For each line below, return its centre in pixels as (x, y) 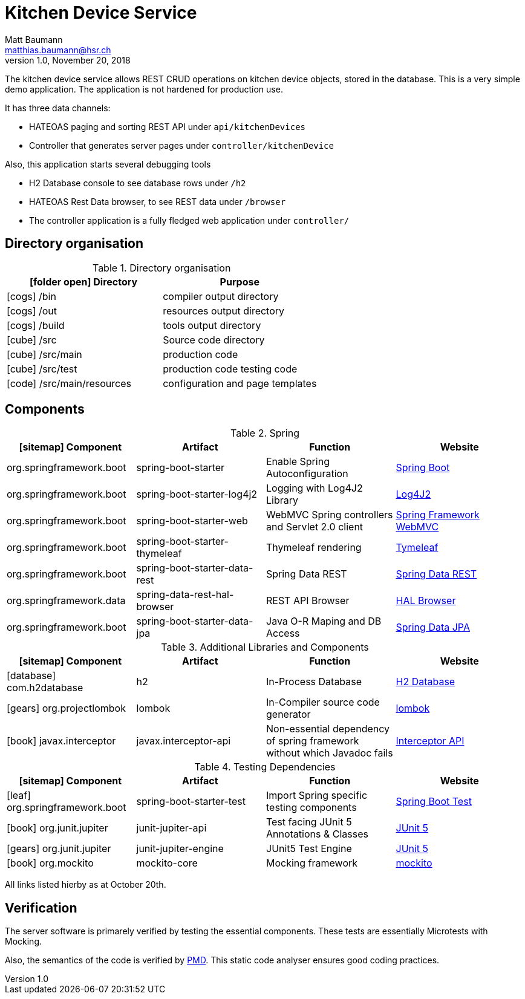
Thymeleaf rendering (314, 548)
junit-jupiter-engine (180, 849)
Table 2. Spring (265, 433)
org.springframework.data (66, 601)
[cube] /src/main (44, 354)
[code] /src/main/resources (69, 383)
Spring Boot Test (434, 802)
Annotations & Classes (317, 834)
